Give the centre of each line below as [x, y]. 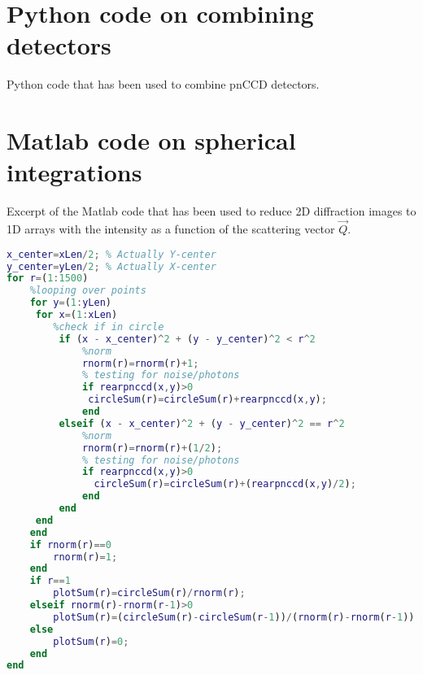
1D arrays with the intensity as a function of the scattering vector [171, 229]
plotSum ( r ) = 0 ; [91, 641]
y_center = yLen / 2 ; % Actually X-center [111, 266]
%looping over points [88, 291]
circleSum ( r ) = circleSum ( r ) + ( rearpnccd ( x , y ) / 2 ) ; [225, 484]
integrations [74, 172]
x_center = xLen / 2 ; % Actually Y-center [111, 254]
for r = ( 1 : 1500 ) [48, 279]
